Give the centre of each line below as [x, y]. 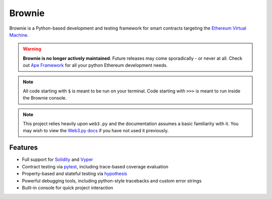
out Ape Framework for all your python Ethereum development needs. [95, 65]
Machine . [19, 35]
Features [23, 147]
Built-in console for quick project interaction [67, 187]
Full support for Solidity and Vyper [57, 160]
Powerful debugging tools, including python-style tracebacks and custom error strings [112, 180]
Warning [32, 49]
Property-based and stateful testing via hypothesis [75, 174]
